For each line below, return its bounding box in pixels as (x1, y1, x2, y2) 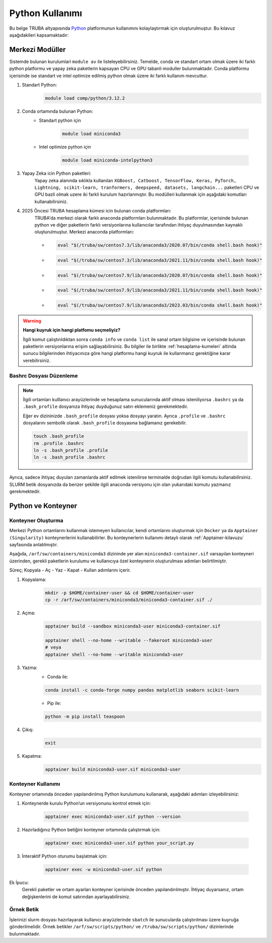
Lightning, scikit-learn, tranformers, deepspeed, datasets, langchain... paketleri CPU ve (34, 184, 259, 191)
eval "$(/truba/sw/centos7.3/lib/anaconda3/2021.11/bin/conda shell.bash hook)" (57, 257, 262, 263)
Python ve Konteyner (9, 501, 78, 510)
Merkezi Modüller (9, 45, 66, 54)
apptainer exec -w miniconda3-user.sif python (45, 866, 162, 872)
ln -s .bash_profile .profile (33, 447, 108, 453)
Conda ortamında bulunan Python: (22, 108, 93, 114)
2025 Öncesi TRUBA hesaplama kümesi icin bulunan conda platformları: (22, 208, 171, 214)
